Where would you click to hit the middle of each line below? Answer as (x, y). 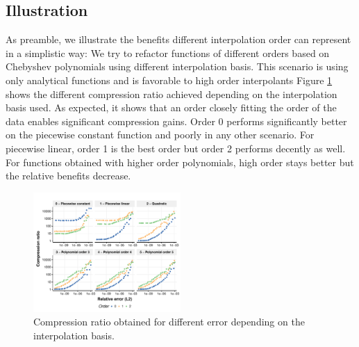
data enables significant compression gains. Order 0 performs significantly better (176, 121)
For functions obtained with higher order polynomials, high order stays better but (180, 162)
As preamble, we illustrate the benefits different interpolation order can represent (178, 39)
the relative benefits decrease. (68, 176)
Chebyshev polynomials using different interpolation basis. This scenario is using (177, 66)
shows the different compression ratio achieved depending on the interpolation (172, 94)
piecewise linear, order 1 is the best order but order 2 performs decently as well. (176, 148)
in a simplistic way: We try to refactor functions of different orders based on (168, 53)
